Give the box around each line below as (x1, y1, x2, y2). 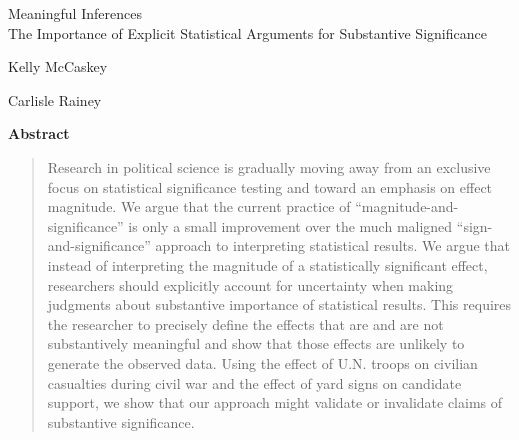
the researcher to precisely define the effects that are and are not (47, 313, 444, 334)
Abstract (8, 123, 70, 144)
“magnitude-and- (355, 196, 459, 217)
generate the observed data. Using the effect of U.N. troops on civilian (47, 352, 478, 373)
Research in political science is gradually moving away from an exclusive (47, 156, 491, 177)
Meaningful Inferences (8, 3, 142, 23)
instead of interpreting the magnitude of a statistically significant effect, (47, 254, 488, 275)
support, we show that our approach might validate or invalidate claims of (47, 392, 503, 413)
